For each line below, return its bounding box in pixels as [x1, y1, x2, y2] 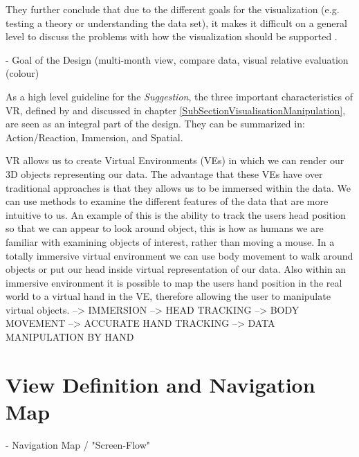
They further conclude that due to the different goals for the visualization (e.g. [6, 2, 340, 16]
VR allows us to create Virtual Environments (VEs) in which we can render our [6, 153, 344, 168]
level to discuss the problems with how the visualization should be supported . [6, 29, 338, 44]
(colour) [6, 66, 39, 80]
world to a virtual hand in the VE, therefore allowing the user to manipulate [6, 289, 331, 303]
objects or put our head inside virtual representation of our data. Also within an [6, 262, 347, 276]
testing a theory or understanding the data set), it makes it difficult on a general [6, 15, 347, 30]
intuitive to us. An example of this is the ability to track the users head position [6, 207, 346, 222]
